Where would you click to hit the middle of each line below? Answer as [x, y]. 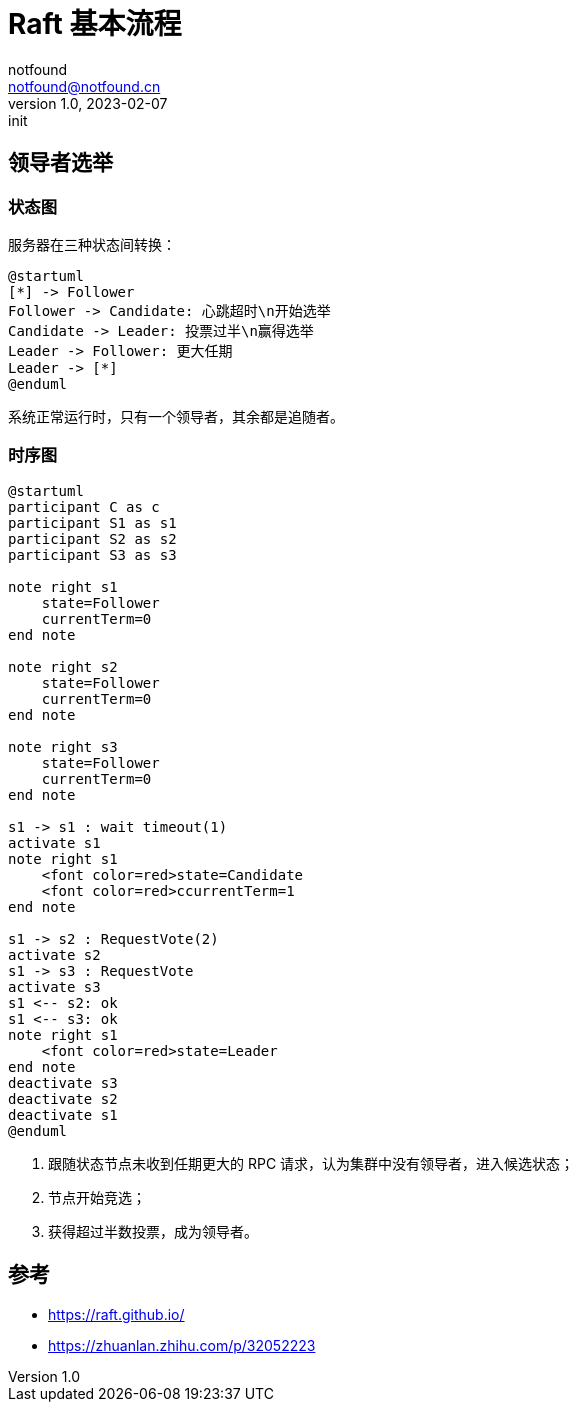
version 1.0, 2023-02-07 [88, 103]
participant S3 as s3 [92, 554]
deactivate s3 [63, 1082]
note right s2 [63, 666]
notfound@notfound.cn [84, 86]
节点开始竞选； [97, 1197]
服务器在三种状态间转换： [92, 244]
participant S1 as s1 [92, 522]
